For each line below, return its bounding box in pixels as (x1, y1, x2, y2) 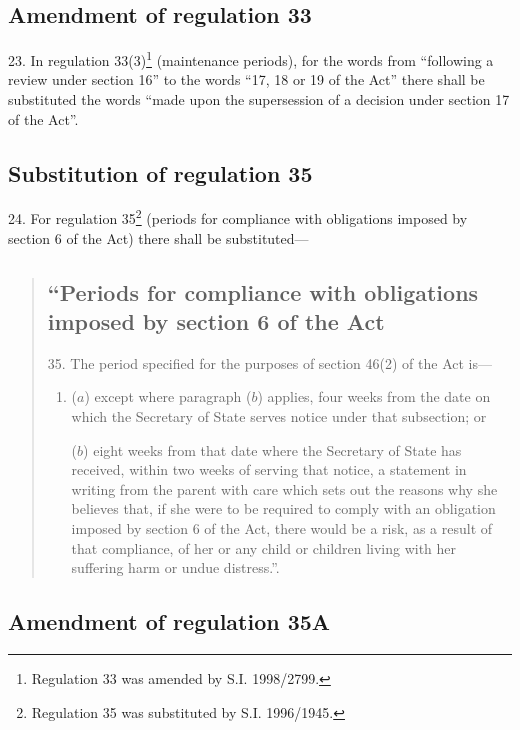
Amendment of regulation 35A (8, 606, 331, 637)
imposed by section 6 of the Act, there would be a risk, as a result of (71, 518, 493, 539)
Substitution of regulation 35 (8, 157, 313, 188)
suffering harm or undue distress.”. (71, 557, 280, 578)
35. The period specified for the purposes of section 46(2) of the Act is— (47, 352, 493, 373)
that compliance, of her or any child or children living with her (71, 537, 457, 558)
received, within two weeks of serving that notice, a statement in (71, 459, 467, 480)
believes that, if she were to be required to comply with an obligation (71, 498, 496, 519)
